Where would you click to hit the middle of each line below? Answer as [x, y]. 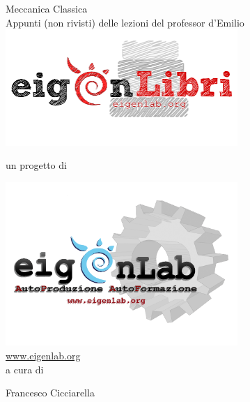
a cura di [25, 369]
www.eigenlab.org [43, 356]
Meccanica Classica [47, 8]
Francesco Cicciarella [50, 393]
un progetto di [36, 165]
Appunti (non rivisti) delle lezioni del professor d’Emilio [125, 22]
